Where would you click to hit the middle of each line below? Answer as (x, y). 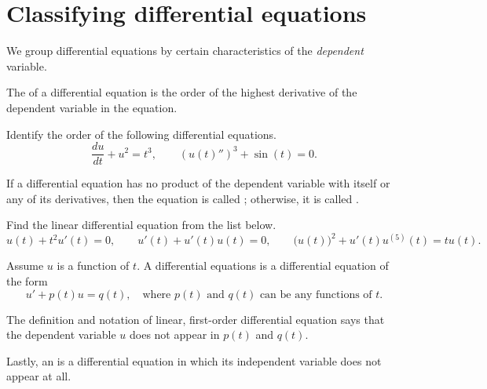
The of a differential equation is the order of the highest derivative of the (182, 92)
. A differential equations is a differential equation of (263, 265)
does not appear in (175, 334)
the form (27, 281)
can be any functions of (316, 294)
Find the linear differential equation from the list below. (141, 225)
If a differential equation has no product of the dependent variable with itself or (198, 183)
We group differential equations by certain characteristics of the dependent (185, 51)
